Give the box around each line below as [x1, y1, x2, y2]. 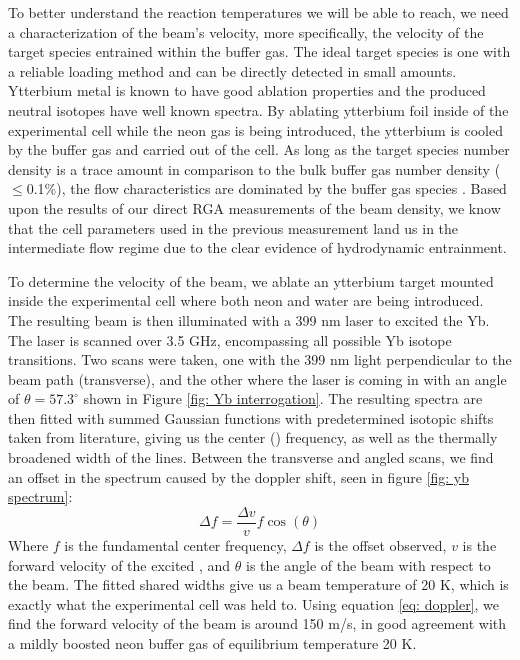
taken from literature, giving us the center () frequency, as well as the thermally [8, 427, 498, 448]
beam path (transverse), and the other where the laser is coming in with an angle [8, 368, 507, 389]
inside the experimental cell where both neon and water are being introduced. [8, 290, 484, 311]
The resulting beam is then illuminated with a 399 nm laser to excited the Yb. [8, 309, 490, 330]
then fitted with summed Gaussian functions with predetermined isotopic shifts [8, 407, 494, 428]
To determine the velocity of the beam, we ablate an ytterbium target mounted [8, 270, 494, 291]
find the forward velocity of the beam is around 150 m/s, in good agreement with [8, 613, 507, 634]
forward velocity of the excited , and [8, 554, 231, 575]
